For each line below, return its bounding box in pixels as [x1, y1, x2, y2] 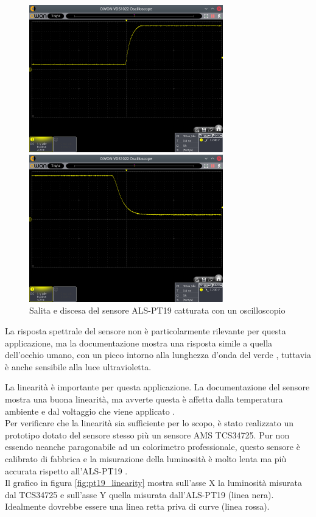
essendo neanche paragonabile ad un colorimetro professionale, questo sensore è [5, 440, 300, 453]
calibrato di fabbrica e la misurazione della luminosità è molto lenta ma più [5, 452, 287, 465]
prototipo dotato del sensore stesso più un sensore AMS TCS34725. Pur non [5, 428, 290, 441]
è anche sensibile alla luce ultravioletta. [5, 360, 152, 373]
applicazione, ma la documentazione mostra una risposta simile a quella [5, 336, 273, 349]
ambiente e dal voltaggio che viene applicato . [5, 404, 175, 417]
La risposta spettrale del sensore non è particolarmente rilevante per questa [5, 324, 286, 337]
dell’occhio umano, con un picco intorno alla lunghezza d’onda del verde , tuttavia [5, 348, 311, 361]
